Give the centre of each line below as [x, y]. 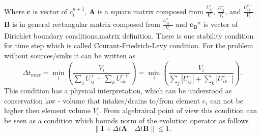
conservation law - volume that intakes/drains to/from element [102, 100]
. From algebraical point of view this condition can [178, 110]
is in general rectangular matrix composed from [86, 24]
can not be [226, 100]
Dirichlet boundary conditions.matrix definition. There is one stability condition [129, 35]
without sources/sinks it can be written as [70, 55]
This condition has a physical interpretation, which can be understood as [118, 90]
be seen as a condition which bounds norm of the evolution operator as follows [126, 120]
